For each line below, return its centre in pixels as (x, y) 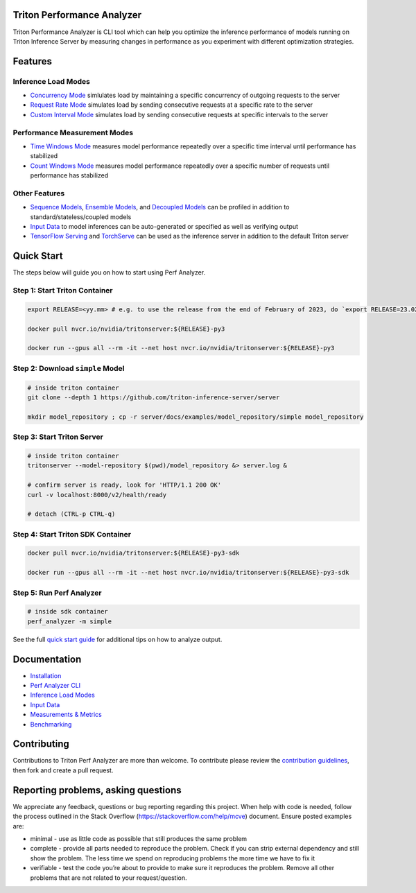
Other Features (39, 193)
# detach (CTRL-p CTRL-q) (71, 514)
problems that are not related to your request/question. (109, 878)
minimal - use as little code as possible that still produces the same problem (139, 838)
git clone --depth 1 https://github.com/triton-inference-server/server (154, 398)
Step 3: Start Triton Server (58, 437)
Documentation (47, 659)
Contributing (41, 744)
